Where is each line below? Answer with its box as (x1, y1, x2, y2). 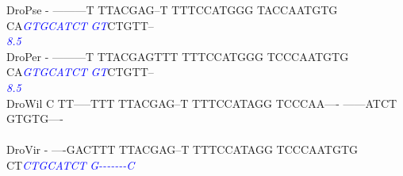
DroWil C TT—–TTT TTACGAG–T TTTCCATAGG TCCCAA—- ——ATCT (6, 94, 397, 111)
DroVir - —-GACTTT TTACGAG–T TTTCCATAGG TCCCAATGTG (6, 141, 359, 158)
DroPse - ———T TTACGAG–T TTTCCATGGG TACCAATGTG (6, 2, 338, 17)
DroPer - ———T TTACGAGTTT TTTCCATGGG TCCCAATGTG (6, 48, 349, 64)
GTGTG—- (6, 110, 63, 127)
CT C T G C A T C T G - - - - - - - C (6, 156, 135, 173)
